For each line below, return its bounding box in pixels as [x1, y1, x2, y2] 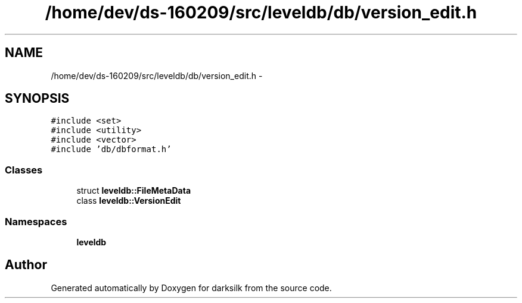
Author [5, 257, 47, 273]
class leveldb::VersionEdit [76, 195, 181, 206]
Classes [5, 163, 43, 176]
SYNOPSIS [5, 91, 70, 106]
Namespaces [5, 215, 67, 228]
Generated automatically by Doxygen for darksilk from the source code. [51, 282, 332, 293]
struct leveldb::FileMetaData [76, 185, 191, 196]
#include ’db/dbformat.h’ [51, 144, 172, 154]
